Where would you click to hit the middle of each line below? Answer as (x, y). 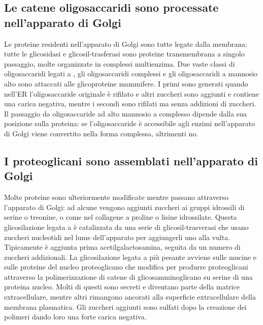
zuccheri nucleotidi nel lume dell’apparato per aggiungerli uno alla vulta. (117, 237)
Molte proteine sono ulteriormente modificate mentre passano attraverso (116, 197)
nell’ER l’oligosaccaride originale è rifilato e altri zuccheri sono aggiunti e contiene (132, 93)
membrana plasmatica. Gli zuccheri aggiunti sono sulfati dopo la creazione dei (125, 306)
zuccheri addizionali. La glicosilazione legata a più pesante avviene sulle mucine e (130, 257)
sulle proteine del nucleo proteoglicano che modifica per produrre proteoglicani (126, 267)
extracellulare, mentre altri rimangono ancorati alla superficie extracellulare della (130, 297)
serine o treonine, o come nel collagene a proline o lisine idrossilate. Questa (121, 217)
